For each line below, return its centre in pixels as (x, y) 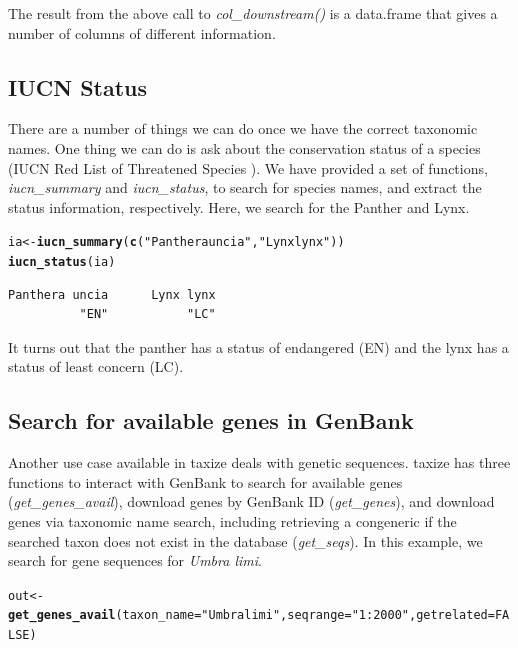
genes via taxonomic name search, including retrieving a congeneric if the (232, 521)
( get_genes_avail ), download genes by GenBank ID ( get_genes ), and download (251, 501)
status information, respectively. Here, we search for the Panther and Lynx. (239, 206)
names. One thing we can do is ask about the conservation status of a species (244, 147)
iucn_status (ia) (62, 262)
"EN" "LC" (147, 314)
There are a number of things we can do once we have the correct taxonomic (243, 128)
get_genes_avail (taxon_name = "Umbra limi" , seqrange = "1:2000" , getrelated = (251, 615)
